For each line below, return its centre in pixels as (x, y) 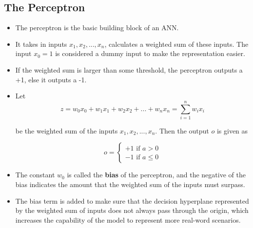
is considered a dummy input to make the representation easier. (150, 53)
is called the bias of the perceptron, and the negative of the (156, 175)
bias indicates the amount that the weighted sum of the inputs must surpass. (130, 184)
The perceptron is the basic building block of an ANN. (97, 28)
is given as (232, 130)
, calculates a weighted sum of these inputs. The (176, 44)
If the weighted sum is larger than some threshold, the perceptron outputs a (129, 69)
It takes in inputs (41, 44)
